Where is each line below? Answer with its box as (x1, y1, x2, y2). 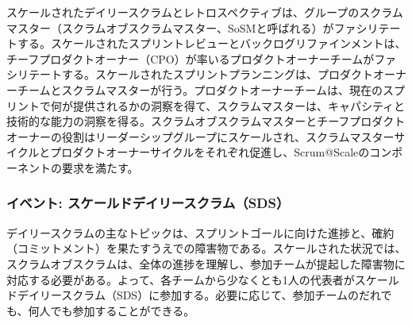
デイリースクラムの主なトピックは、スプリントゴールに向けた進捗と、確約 (6, 224, 395, 241)
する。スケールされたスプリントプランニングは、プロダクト (61, 66, 373, 83)
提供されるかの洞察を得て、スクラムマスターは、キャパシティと (72, 97, 406, 114)
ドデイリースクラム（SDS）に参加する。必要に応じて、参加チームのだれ (6, 287, 381, 303)
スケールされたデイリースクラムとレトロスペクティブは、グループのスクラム (6, 4, 403, 20)
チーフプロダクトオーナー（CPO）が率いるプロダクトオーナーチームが (6, 50, 375, 67)
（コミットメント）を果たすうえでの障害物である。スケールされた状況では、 (6, 240, 406, 256)
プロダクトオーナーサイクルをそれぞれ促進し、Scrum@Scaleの (50, 144, 370, 160)
